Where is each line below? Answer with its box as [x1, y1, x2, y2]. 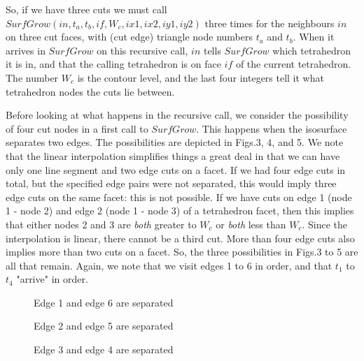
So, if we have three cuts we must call [6, 2, 167, 16]
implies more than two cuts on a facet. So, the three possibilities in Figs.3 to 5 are [6, 244, 358, 259]
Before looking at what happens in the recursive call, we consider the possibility [6, 108, 349, 122]
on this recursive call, [97, 43, 188, 57]
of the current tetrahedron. [235, 57, 351, 71]
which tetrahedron [272, 43, 351, 57]
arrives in [6, 43, 45, 57]
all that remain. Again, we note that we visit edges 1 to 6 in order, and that [6, 258, 332, 272]
